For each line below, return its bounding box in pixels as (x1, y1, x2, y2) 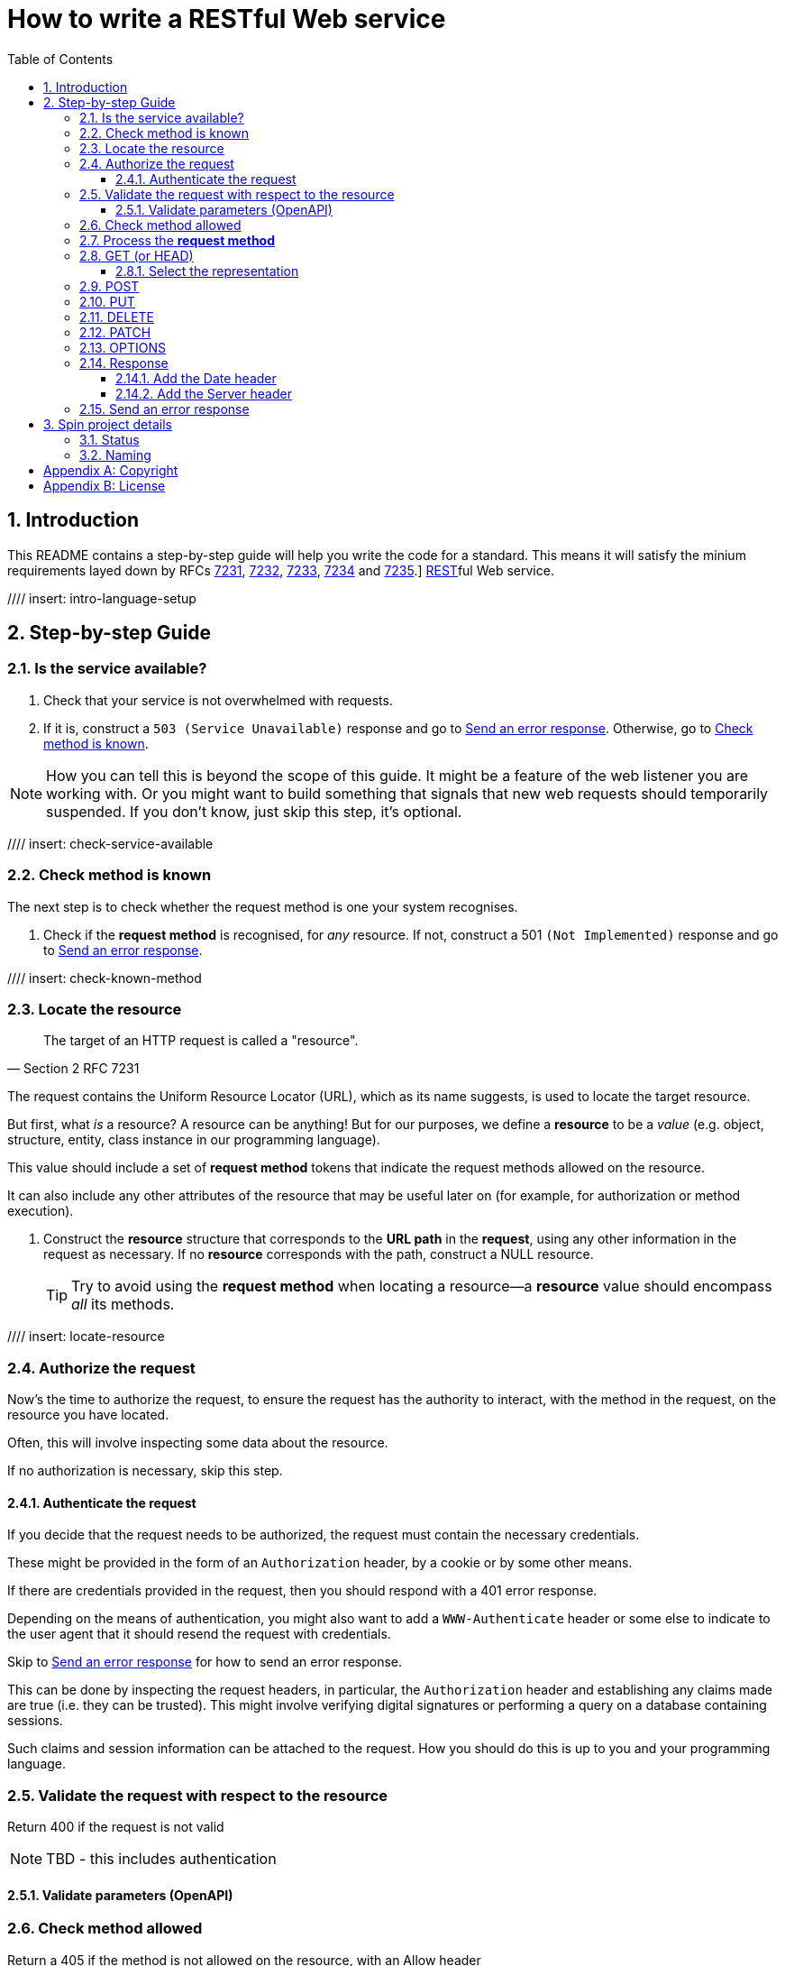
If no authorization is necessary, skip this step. (7, 1463, 283, 1479)
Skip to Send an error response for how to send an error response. (7, 1654, 403, 1670)
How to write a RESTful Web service (7, 4, 446, 34)
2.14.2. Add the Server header (115, 385, 292, 401)
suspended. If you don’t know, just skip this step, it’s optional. (46, 802, 462, 821)
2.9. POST (79, 278, 140, 294)
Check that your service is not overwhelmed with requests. (43, 692, 393, 708)
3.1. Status (79, 431, 140, 447)
